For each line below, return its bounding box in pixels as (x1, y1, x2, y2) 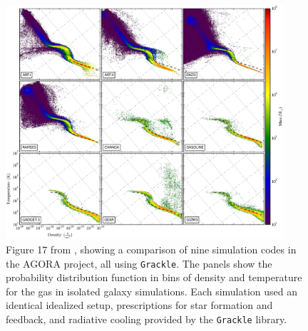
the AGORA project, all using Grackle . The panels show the (6, 256, 272, 270)
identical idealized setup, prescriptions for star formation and (6, 298, 273, 312)
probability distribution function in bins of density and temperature (6, 270, 302, 285)
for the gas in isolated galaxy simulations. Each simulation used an (6, 283, 298, 298)
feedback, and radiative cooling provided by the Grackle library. (6, 311, 287, 326)
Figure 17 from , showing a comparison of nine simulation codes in (6, 241, 297, 256)
